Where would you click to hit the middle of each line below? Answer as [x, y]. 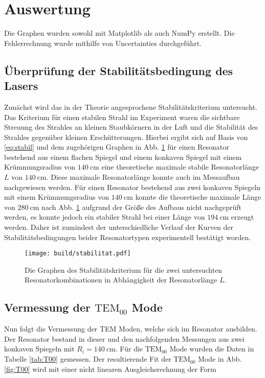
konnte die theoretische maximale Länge [198, 197]
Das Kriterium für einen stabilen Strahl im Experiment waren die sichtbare [122, 117]
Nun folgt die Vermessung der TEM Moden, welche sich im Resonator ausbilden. [131, 329]
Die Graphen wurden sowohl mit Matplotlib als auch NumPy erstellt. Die [119, 33]
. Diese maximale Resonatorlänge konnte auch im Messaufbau [143, 177]
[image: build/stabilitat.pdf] [78, 254]
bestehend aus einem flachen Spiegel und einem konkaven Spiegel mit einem [123, 157]
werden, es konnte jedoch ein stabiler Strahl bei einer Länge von [105, 217]
